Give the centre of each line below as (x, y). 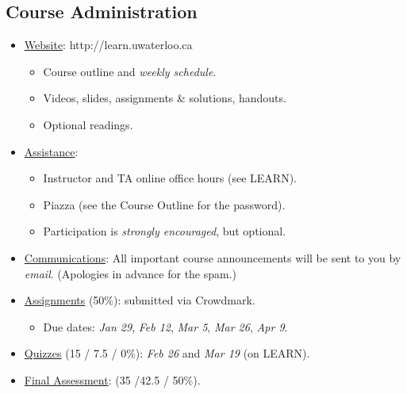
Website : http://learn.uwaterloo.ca (108, 45)
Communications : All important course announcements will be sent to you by (213, 257)
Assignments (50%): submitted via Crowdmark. (140, 300)
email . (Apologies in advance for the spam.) (131, 273)
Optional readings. (88, 124)
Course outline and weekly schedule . (130, 71)
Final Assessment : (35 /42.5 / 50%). (112, 379)
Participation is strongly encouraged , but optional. (165, 231)
